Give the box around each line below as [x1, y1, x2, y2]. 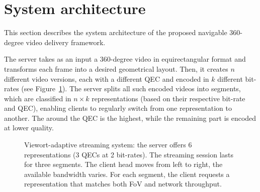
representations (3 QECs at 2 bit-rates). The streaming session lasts [24, 149, 234, 159]
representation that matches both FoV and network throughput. [24, 178, 222, 189]
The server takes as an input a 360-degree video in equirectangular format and [4, 54, 246, 64]
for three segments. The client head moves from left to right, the [24, 159, 223, 169]
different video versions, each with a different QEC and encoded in [4, 73, 209, 84]
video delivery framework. [26, 37, 106, 47]
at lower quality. [4, 122, 54, 133]
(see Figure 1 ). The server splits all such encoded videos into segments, [21, 83, 241, 94]
